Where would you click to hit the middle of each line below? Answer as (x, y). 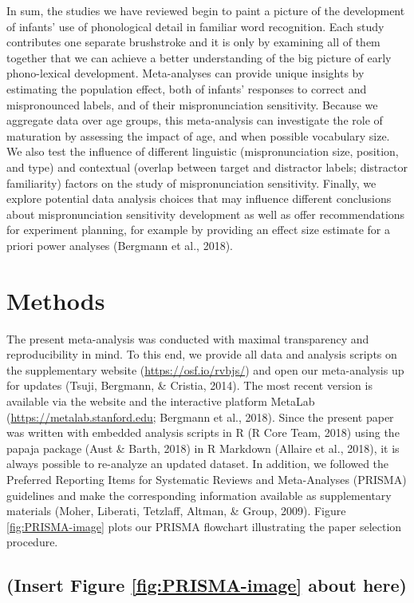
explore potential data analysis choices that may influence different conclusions (199, 198)
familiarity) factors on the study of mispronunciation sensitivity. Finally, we (191, 182)
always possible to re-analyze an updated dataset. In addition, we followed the (198, 464)
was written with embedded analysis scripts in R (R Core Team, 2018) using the (203, 432)
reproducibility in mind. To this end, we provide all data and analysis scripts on (202, 354)
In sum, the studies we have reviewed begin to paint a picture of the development (206, 10)
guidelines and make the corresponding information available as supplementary (199, 495)
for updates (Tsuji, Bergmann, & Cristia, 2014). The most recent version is (189, 385)
